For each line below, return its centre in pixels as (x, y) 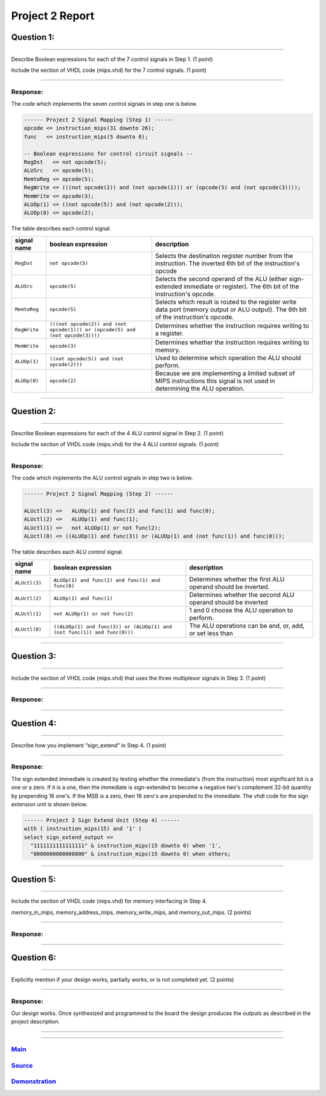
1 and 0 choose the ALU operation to (241, 610)
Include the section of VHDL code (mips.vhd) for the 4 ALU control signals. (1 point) (115, 444)
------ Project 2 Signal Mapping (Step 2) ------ (99, 494)
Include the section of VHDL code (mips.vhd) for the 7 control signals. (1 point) (109, 70)
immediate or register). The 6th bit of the (241, 286)
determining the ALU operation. (200, 388)
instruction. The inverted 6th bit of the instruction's (227, 263)
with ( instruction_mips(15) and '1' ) (83, 829)
